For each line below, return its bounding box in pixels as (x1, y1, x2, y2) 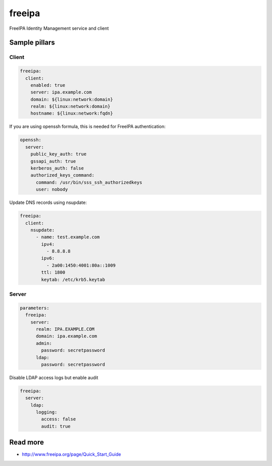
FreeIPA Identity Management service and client (9, 25, 109, 31)
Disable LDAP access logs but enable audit (9, 374, 98, 381)
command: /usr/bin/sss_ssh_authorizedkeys (36, 179, 143, 185)
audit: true (41, 423, 71, 429)
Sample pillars (9, 38, 55, 47)
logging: (36, 409, 57, 415)
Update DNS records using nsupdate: (9, 199, 87, 205)
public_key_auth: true (30, 151, 87, 157)
